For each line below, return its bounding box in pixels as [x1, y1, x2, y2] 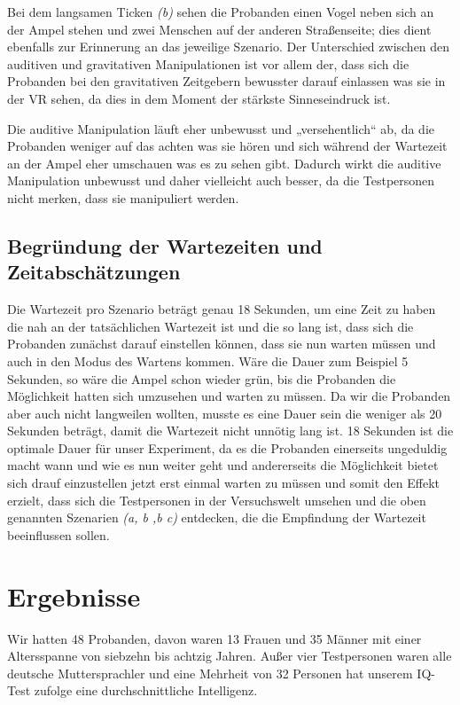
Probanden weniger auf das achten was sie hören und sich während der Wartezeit [7, 137, 448, 155]
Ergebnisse [7, 577, 141, 614]
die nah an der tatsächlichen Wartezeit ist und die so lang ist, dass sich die [7, 317, 414, 335]
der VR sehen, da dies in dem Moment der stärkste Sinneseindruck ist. [7, 89, 391, 107]
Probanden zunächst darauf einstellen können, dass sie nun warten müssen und [7, 334, 436, 353]
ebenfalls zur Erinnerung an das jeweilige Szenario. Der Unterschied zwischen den [7, 37, 450, 56]
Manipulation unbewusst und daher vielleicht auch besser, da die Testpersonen [7, 171, 435, 190]
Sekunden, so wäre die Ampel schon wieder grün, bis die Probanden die [7, 369, 396, 388]
